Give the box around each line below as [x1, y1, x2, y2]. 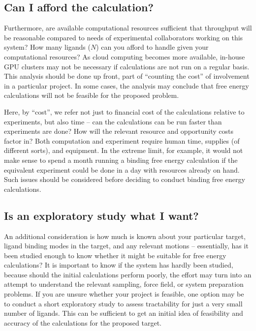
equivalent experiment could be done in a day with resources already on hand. [4, 164, 240, 175]
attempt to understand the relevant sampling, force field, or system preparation [4, 279, 244, 289]
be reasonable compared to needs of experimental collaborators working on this [4, 32, 243, 42]
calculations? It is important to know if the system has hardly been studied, [4, 260, 233, 270]
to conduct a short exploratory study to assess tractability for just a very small [4, 298, 243, 308]
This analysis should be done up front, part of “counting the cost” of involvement [4, 71, 250, 81]
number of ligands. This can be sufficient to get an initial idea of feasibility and [4, 308, 243, 318]
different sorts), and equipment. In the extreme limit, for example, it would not [4, 145, 243, 155]
